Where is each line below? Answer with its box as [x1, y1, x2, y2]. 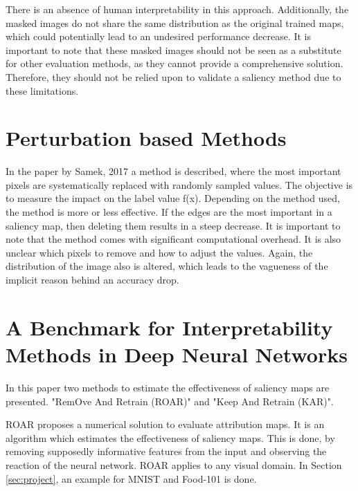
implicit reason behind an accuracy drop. [6, 272, 179, 287]
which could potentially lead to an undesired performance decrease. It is [6, 29, 311, 44]
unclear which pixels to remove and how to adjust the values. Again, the [6, 245, 313, 259]
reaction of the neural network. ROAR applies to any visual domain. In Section [6, 457, 342, 472]
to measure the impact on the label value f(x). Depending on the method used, [6, 191, 340, 205]
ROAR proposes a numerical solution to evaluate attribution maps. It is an [6, 417, 325, 432]
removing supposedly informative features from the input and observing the [6, 444, 327, 458]
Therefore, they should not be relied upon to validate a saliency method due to [6, 69, 341, 84]
